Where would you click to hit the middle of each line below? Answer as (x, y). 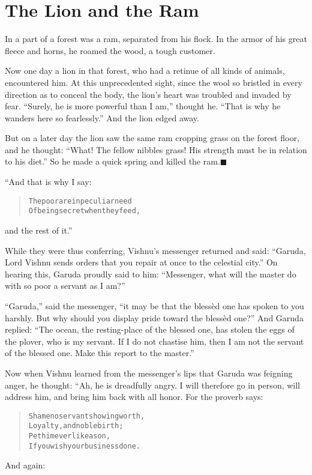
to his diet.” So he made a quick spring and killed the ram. (112, 161)
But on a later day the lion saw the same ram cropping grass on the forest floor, (152, 138)
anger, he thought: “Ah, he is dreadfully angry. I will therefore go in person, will (152, 385)
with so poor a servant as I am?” (65, 286)
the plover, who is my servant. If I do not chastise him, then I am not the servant (154, 341)
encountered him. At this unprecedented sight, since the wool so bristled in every (154, 82)
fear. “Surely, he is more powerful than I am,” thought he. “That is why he (143, 106)
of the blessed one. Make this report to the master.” (100, 353)
